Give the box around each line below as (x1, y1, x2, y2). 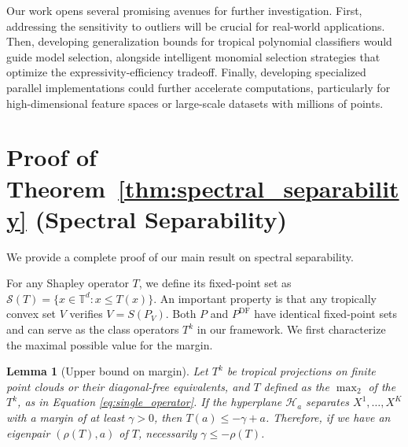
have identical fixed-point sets (254, 305, 398, 322)
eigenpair (6, 424, 50, 441)
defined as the (263, 378, 329, 394)
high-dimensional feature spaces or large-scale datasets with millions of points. (6, 94, 384, 111)
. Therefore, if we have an (265, 409, 391, 425)
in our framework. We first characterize (197, 321, 386, 338)
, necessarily (138, 424, 197, 441)
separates (306, 393, 350, 410)
